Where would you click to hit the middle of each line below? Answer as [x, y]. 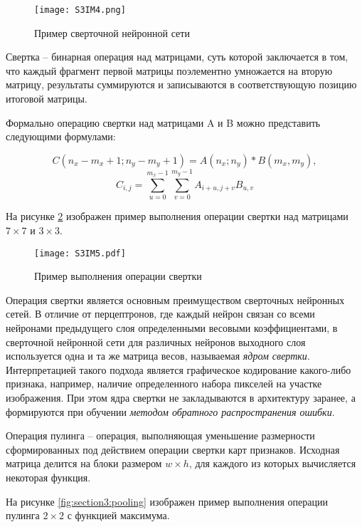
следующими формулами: [61, 136]
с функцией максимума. [118, 515]
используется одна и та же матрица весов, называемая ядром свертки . [158, 356]
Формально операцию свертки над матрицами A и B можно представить [163, 122]
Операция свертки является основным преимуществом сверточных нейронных [175, 299]
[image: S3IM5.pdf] [80, 253]
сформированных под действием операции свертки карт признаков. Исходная [173, 449]
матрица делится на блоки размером [84, 463]
